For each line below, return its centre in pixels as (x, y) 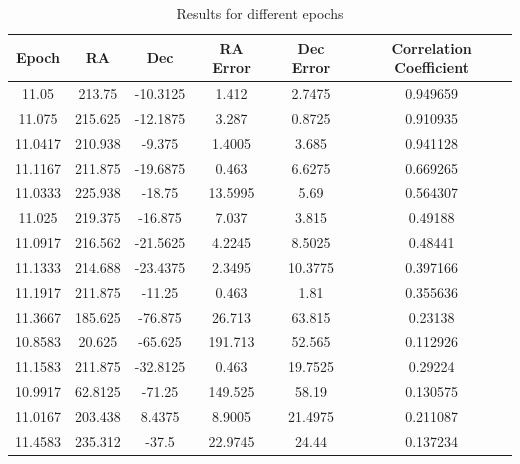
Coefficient (431, 67)
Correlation (431, 47)
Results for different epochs (260, 13)
